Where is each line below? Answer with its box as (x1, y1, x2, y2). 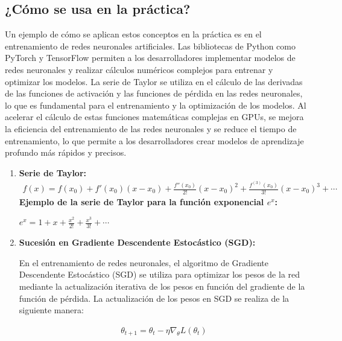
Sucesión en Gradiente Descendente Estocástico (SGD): (19, 236, 256, 249)
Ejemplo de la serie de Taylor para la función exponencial (19, 195, 264, 208)
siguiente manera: (19, 304, 84, 316)
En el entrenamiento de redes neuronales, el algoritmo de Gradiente (19, 256, 269, 269)
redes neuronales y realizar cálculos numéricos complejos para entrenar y (5, 63, 273, 75)
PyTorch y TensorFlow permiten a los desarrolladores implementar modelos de (5, 51, 296, 64)
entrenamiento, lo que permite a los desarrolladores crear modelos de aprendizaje (5, 134, 304, 147)
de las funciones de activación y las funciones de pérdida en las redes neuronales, (5, 87, 303, 100)
